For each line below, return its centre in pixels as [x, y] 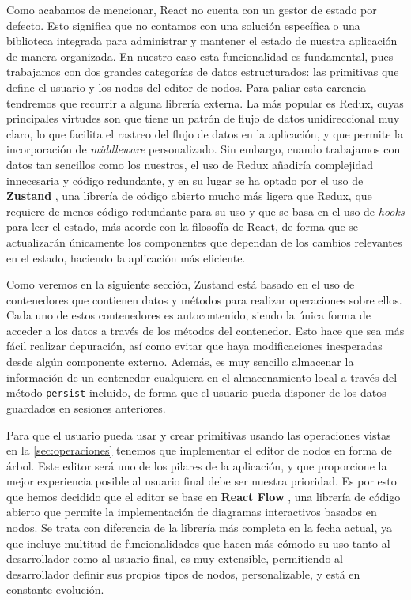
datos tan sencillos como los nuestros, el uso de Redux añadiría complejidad [190, 164]
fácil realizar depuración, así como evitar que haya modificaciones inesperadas [194, 346]
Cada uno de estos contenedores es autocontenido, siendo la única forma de [189, 315]
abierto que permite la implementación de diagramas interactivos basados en [192, 512]
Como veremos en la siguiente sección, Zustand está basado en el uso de [181, 284]
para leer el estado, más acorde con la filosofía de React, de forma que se [183, 226]
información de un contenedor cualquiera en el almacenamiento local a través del [202, 377]
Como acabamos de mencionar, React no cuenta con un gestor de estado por [192, 9]
